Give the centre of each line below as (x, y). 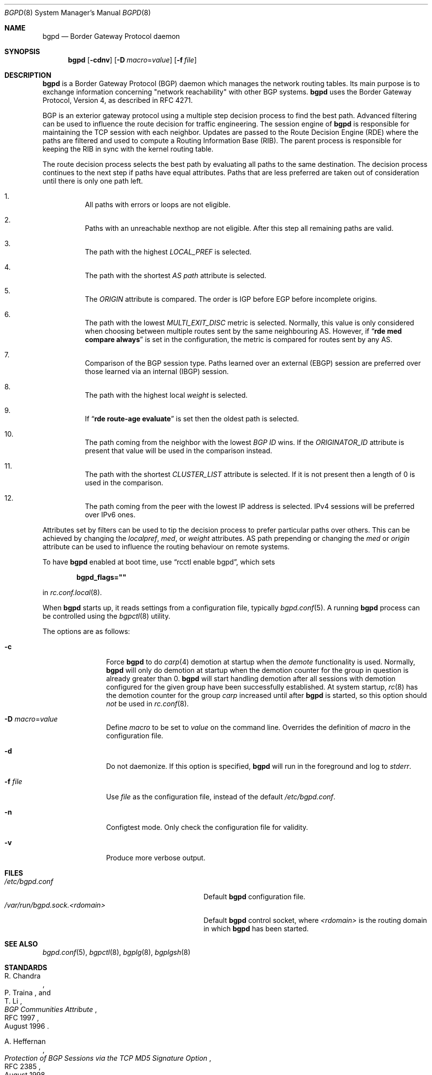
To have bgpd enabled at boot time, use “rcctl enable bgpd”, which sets (159, 562)
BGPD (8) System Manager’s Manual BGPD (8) (78, 13)
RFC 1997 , (22, 1018)
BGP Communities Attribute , (51, 1009)
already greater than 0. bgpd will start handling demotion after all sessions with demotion (251, 679)
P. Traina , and (28, 993)
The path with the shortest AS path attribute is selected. (176, 275)
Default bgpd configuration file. (254, 897)
